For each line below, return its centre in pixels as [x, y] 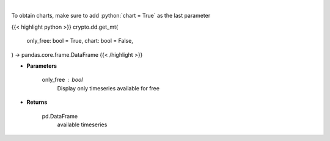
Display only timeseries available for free [108, 88]
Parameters [42, 66]
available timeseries [82, 125]
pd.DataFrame [60, 116]
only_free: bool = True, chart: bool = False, [80, 41]
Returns [37, 102]
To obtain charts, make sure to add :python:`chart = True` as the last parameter [111, 16]
